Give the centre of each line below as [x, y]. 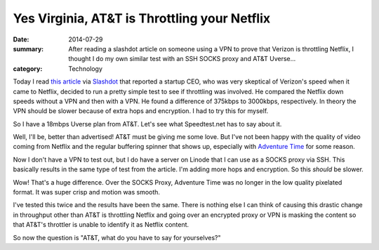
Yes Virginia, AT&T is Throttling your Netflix [142, 18]
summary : [28, 48]
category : [28, 68]
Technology [86, 68]
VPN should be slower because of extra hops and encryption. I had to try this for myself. [141, 111]
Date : [21, 39]
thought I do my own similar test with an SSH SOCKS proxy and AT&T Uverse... [182, 59]
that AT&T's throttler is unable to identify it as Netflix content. [101, 225]
